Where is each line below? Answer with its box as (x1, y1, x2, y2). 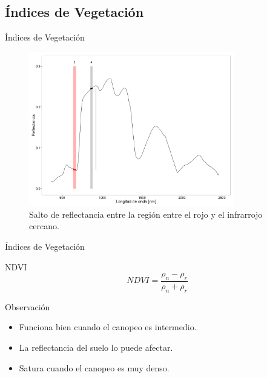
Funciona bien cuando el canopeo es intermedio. (19, 321, 197, 333)
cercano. (29, 220, 59, 232)
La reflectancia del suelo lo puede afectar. (19, 341, 173, 353)
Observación (5, 300, 50, 313)
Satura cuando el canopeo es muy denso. (19, 361, 170, 374)
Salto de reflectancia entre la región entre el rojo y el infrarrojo (29, 207, 263, 220)
